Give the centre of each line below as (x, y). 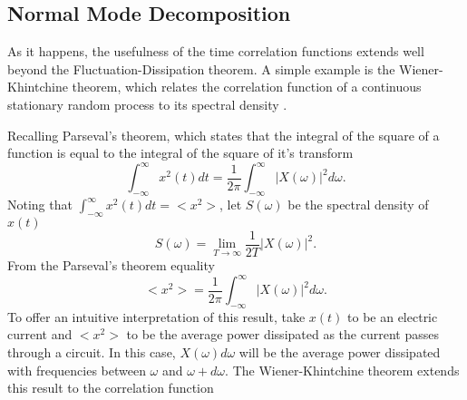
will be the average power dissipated (340, 352)
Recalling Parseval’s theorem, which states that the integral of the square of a (224, 135)
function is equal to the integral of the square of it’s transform (180, 153)
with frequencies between (77, 370)
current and (40, 334)
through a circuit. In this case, (92, 352)
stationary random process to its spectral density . (147, 104)
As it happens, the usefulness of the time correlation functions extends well (216, 51)
